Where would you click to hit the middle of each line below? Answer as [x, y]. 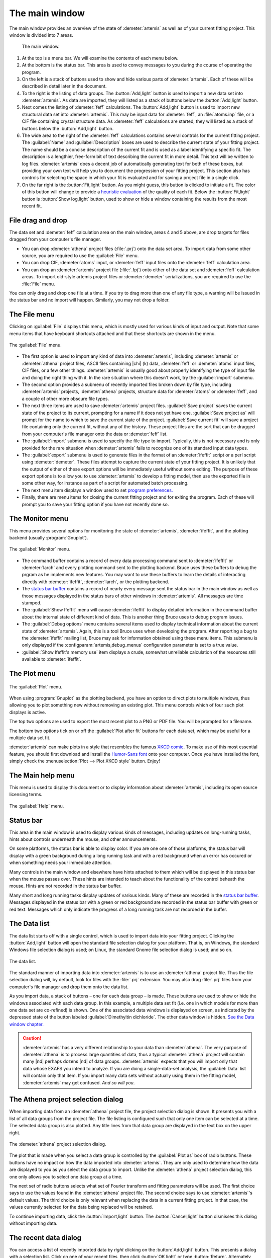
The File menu [32, 314]
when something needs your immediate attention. [60, 862]
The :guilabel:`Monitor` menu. [40, 549]
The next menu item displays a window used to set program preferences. [97, 490]
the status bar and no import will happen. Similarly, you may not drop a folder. [90, 300]
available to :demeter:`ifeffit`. [52, 659]
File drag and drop [38, 220]
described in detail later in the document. [64, 86]
